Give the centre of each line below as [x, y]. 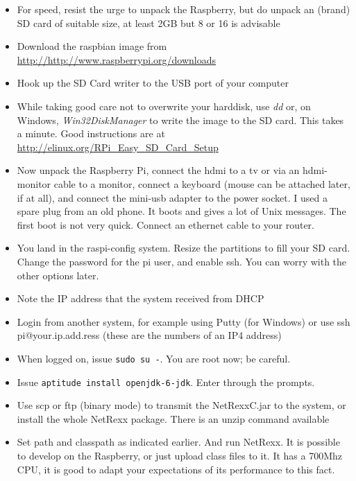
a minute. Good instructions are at [91, 133]
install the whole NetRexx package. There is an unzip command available [173, 418]
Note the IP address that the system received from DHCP [141, 298]
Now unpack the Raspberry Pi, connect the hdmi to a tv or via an [158, 170]
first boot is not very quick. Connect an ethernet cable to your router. [166, 224]
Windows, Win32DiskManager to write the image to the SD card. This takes [180, 120]
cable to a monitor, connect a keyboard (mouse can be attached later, [202, 183]
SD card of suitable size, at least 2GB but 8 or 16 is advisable [149, 23]
